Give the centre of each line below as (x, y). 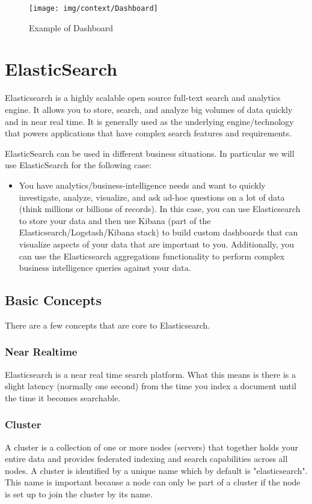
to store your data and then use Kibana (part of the (115, 220)
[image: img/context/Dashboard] (93, 8)
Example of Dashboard (71, 27)
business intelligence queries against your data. (105, 268)
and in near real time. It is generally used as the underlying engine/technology (149, 121)
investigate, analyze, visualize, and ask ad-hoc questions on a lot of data (152, 197)
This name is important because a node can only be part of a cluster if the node (153, 482)
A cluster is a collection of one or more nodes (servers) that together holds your (151, 447)
